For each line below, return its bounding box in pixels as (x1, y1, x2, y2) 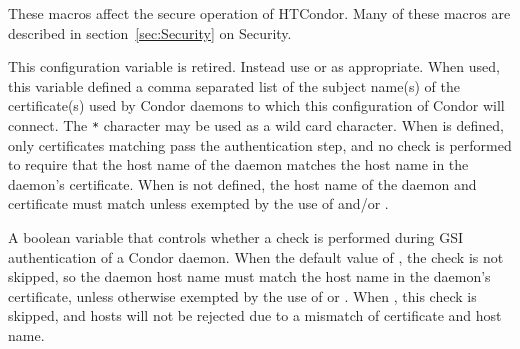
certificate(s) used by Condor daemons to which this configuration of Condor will (8, 95, 505, 116)
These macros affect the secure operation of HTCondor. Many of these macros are (8, 3, 511, 23)
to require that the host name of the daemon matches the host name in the (8, 154, 469, 175)
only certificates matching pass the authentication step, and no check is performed (8, 134, 512, 155)
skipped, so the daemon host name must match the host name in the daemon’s (8, 266, 491, 287)
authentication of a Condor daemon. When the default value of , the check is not (8, 246, 504, 267)
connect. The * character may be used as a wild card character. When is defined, (8, 114, 505, 135)
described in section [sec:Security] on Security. (8, 22, 292, 43)
